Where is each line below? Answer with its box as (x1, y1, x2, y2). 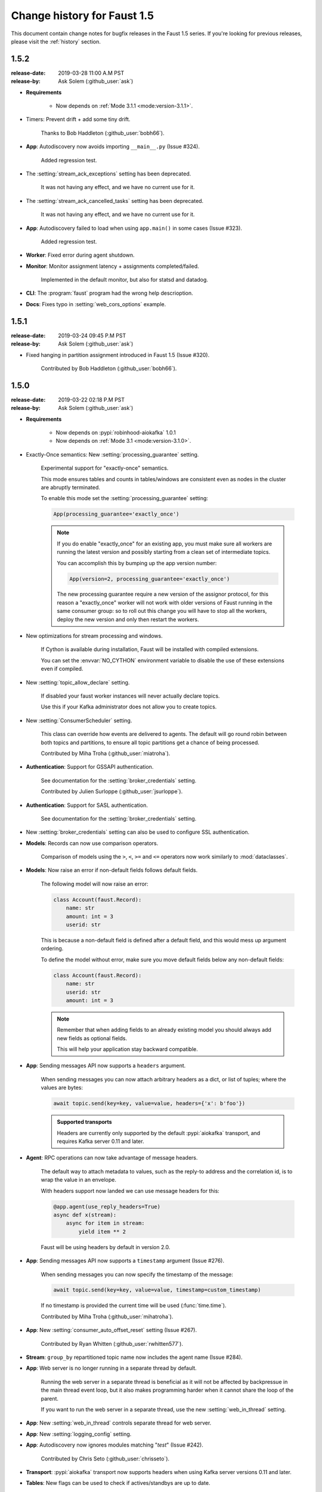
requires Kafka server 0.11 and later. (57, 1138, 144, 1145)
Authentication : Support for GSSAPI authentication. (26, 763, 154, 770)
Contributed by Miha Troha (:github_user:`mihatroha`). (41, 1313, 174, 1320)
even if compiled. (41, 665, 83, 673)
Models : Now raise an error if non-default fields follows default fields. (26, 867, 198, 874)
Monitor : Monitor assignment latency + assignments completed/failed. (26, 263, 199, 270)
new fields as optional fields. (57, 1034, 128, 1041)
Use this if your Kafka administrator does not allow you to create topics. (41, 703, 217, 710)
